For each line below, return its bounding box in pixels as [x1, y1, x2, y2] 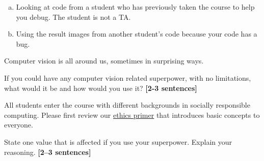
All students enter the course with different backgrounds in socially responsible [4, 100, 250, 110]
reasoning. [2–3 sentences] [4, 146, 91, 157]
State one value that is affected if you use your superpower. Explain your [4, 136, 232, 147]
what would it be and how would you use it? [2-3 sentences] [4, 82, 197, 93]
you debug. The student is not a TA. [16, 11, 131, 22]
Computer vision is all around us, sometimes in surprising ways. [4, 55, 204, 66]
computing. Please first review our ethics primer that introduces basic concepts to [4, 109, 260, 120]
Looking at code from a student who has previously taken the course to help [16, 2, 255, 12]
